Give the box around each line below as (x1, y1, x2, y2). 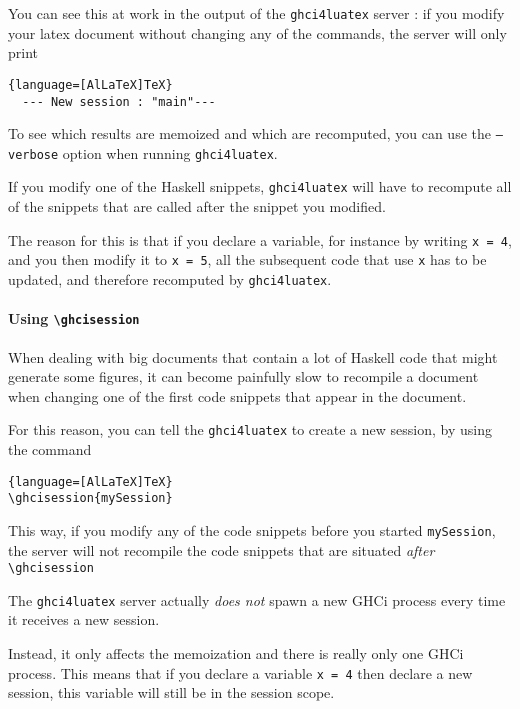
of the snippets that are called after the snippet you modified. (8, 196, 386, 217)
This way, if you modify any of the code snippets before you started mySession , (8, 519, 496, 540)
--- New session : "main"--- (22, 94, 216, 109)
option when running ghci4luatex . (62, 142, 278, 163)
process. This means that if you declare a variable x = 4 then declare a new (8, 662, 473, 683)
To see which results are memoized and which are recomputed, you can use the (8, 123, 491, 144)
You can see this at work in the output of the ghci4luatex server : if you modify (8, 3, 505, 23)
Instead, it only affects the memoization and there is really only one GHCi (8, 643, 464, 664)
